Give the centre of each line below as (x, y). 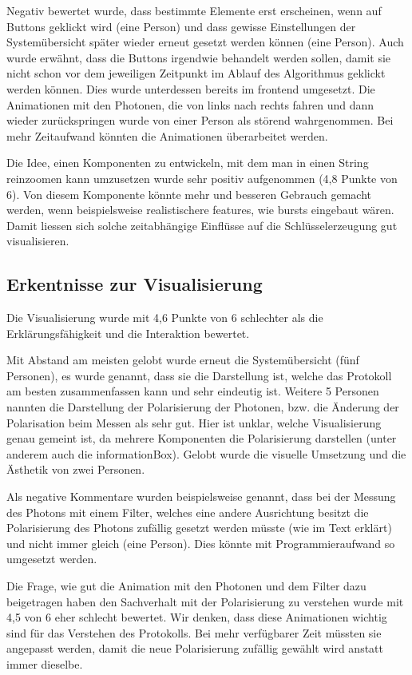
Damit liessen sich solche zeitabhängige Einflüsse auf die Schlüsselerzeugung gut (202, 225)
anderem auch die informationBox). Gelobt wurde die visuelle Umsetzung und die (206, 453)
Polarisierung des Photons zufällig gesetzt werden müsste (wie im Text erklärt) (199, 528)
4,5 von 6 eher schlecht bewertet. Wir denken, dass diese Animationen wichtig (197, 617)
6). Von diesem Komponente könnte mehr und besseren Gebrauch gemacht (189, 194)
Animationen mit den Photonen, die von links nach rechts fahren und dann (190, 104)
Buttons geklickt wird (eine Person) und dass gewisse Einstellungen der (181, 26)
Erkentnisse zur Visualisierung (135, 284)
